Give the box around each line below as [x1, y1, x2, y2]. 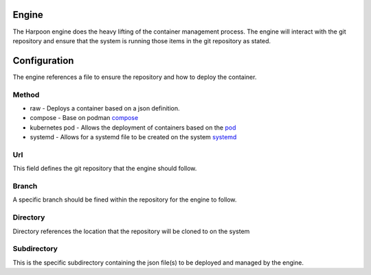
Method [12, 90, 40, 99]
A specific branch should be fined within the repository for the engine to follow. [12, 195, 237, 204]
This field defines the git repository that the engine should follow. [12, 165, 197, 173]
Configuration [12, 55, 74, 67]
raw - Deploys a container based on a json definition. [30, 104, 180, 112]
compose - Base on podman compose [30, 114, 139, 122]
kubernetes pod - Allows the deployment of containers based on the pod [30, 123, 236, 132]
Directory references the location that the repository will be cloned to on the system [12, 227, 250, 235]
